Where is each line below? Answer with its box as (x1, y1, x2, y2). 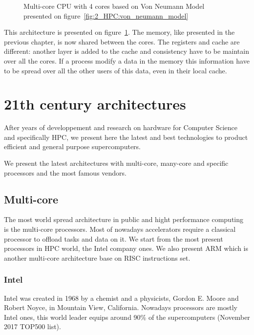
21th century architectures (4, 94, 186, 114)
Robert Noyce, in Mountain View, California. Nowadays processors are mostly (4, 302, 237, 313)
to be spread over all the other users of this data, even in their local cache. (4, 65, 227, 75)
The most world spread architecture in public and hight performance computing (4, 214, 244, 224)
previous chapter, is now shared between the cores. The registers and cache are (4, 36, 240, 46)
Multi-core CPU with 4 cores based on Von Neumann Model (23, 1, 205, 11)
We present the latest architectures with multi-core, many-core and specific (4, 158, 229, 168)
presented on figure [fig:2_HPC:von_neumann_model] (23, 10, 189, 21)
